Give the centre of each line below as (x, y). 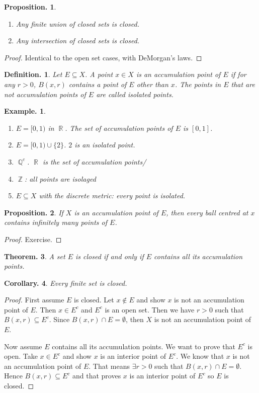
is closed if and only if (110, 256)
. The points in (198, 84)
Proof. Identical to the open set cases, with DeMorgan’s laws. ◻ (103, 57)
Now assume (23, 346)
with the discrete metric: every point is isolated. (112, 195)
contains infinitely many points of (56, 222)
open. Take (21, 356)
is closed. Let (94, 300)
